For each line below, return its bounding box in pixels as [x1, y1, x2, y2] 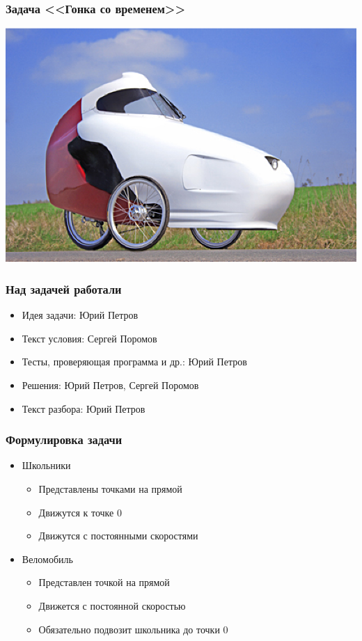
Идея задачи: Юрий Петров [22, 308, 139, 322]
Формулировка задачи [6, 431, 123, 448]
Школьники [22, 458, 71, 473]
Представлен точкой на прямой [38, 575, 170, 589]
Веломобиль [22, 551, 73, 566]
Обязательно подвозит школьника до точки [38, 622, 220, 636]
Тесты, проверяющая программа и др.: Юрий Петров [22, 354, 247, 369]
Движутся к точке [38, 505, 114, 519]
